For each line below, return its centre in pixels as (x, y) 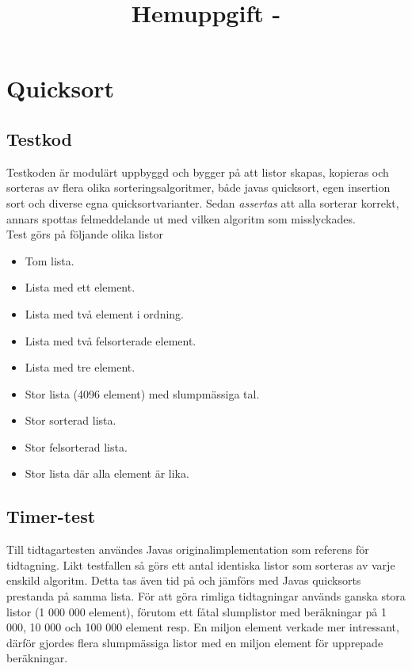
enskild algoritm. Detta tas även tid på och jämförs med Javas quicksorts (184, 580)
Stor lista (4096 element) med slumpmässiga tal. (142, 393)
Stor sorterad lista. (71, 420)
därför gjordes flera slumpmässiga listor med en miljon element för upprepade (195, 642)
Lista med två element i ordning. (104, 313)
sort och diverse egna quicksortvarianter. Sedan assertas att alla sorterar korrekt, (203, 202)
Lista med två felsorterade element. (111, 340)
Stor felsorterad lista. (76, 446)
